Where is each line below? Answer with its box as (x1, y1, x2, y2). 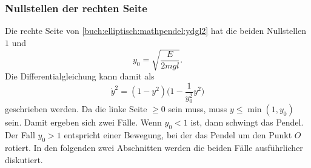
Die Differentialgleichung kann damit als (5, 69, 155, 82)
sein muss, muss (168, 102, 227, 115)
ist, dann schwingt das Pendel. (190, 116, 304, 129)
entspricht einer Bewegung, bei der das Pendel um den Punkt (64, 129, 292, 141)
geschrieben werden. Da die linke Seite (5, 102, 147, 115)
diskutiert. (5, 153, 43, 166)
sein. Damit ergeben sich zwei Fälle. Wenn (5, 116, 162, 129)
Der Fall (5, 129, 35, 141)
